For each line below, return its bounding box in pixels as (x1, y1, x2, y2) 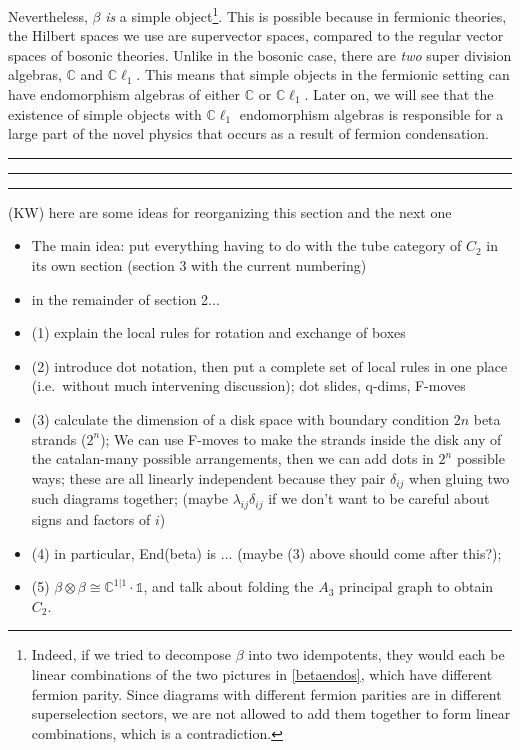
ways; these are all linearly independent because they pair (31, 467, 386, 488)
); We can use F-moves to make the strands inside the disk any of (100, 428, 502, 449)
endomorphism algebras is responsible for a (239, 103, 504, 124)
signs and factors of (31, 509, 151, 529)
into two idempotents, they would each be (248, 644, 505, 665)
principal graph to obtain (338, 576, 494, 597)
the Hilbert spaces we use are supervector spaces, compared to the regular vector (8, 25, 504, 46)
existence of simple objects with (8, 103, 202, 124)
